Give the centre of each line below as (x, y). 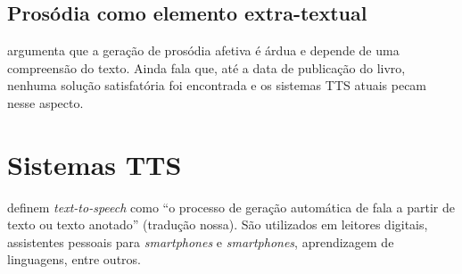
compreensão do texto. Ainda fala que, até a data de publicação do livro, (206, 67)
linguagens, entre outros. (74, 259)
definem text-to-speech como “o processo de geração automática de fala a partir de (231, 207)
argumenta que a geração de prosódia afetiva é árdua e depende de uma (203, 50)
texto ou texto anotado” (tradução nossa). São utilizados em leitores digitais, (218, 224)
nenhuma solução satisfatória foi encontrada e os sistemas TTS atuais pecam (217, 85)
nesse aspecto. (45, 102)
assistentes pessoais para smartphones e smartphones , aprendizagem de (201, 241)
